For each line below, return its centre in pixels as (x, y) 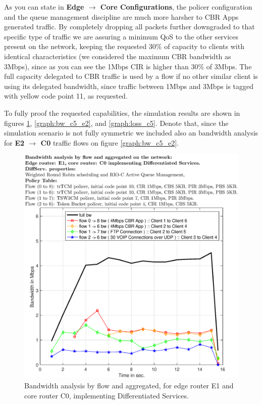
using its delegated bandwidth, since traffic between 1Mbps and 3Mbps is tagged (129, 86)
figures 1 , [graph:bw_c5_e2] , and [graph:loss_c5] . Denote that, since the (116, 123)
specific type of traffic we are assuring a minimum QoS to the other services (121, 36)
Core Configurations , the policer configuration (176, 7)
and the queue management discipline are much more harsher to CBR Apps (121, 16)
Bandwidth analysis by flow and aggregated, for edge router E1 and (129, 386)
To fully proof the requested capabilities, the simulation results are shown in (122, 113)
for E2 (14, 142)
